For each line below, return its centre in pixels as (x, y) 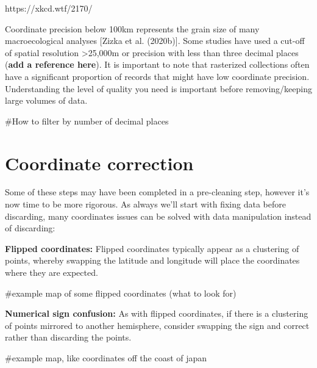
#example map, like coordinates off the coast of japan (106, 358)
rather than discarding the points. (68, 337)
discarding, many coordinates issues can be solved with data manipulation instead (158, 216)
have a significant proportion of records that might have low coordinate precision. (157, 76)
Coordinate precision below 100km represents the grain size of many (132, 28)
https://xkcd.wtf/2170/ (49, 8)
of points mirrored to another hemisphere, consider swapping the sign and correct (157, 325)
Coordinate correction (99, 163)
